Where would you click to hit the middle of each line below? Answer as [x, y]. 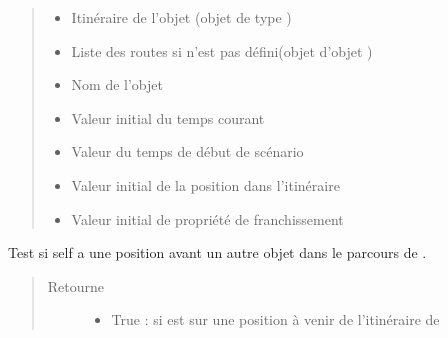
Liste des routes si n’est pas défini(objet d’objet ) [222, 50]
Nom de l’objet [117, 84]
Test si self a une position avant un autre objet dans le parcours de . [217, 252]
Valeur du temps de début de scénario [187, 151]
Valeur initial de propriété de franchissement [207, 218]
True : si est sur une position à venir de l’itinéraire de [275, 319]
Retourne [76, 285]
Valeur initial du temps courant [168, 117]
